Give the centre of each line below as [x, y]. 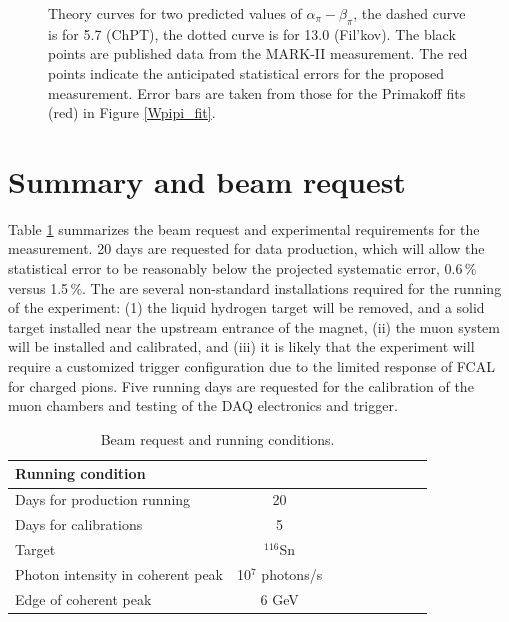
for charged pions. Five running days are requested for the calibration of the [241, 385]
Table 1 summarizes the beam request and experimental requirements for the [244, 228]
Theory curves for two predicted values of [175, 13]
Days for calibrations [79, 524]
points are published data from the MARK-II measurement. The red [258, 53]
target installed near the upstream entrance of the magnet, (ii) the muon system [254, 326]
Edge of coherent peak [83, 598]
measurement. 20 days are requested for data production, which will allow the [246, 248]
